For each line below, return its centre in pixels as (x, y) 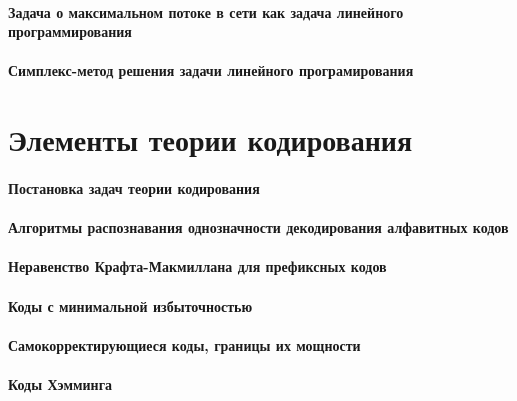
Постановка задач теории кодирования (134, 187)
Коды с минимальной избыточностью (130, 305)
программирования (70, 31)
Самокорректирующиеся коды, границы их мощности (184, 344)
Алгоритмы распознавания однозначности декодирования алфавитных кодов (258, 227)
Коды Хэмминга (60, 383)
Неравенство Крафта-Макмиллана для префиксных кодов (197, 266)
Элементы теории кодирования (210, 139)
